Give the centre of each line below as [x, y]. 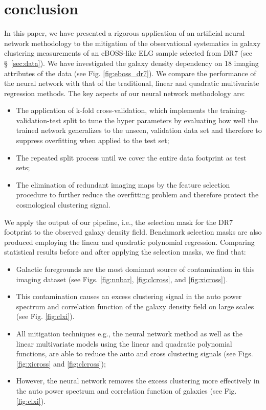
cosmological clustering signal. [63, 205]
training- [234, 110]
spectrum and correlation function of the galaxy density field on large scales [135, 306]
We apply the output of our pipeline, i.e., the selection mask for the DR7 [119, 222]
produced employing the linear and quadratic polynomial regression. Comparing [129, 242]
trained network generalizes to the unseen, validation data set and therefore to [139, 130]
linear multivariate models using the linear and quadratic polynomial [124, 343]
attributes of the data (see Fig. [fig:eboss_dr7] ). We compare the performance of [130, 73]
